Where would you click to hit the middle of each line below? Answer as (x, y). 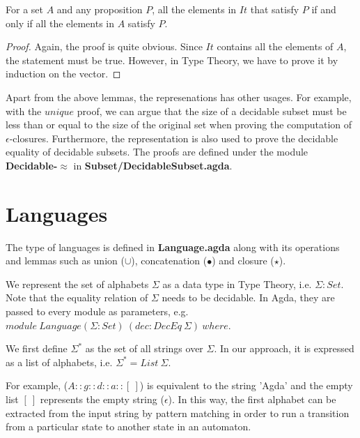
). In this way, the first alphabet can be (252, 399)
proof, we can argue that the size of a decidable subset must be (212, 111)
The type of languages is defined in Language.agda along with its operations (173, 247)
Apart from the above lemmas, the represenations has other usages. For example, (179, 97)
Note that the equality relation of (77, 297)
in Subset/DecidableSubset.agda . (153, 165)
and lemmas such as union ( (65, 260)
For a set (24, 9)
